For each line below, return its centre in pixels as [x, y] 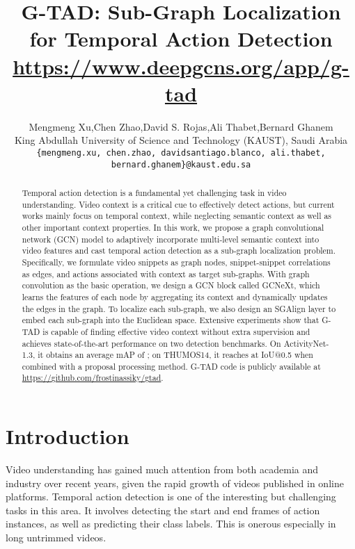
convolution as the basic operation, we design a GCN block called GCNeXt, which [171, 285]
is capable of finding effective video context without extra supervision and [176, 331]
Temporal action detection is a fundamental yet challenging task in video [154, 192]
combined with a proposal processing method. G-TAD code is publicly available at [171, 366]
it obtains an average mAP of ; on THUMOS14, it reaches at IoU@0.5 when [175, 355]
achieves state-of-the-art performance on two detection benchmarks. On [151, 343]
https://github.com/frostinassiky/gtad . [93, 378]
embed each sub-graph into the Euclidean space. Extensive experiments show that [171, 320]
